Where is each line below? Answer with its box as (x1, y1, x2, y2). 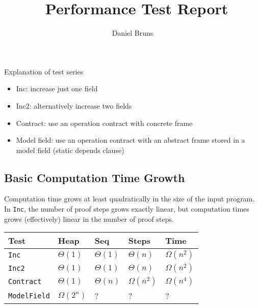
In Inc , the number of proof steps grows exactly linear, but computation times (4, 203, 249, 214)
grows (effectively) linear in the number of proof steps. (4, 213, 174, 224)
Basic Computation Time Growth (4, 169, 185, 185)
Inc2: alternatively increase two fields (16, 100, 132, 111)
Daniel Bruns (112, 28, 153, 38)
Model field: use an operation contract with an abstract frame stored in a (16, 135, 245, 145)
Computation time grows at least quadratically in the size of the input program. (4, 193, 255, 204)
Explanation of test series (4, 66, 84, 76)
